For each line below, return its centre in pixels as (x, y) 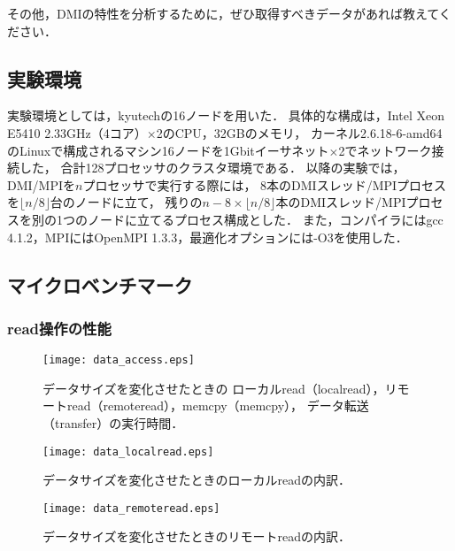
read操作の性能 (59, 328)
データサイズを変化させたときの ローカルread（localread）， (214, 388)
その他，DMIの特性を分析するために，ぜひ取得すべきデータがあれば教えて (223, 13)
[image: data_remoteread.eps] (131, 508)
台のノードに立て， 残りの (126, 202)
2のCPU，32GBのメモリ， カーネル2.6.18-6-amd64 (299, 132)
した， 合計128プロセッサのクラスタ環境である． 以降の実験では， (212, 168)
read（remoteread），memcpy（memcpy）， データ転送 (218, 406)
